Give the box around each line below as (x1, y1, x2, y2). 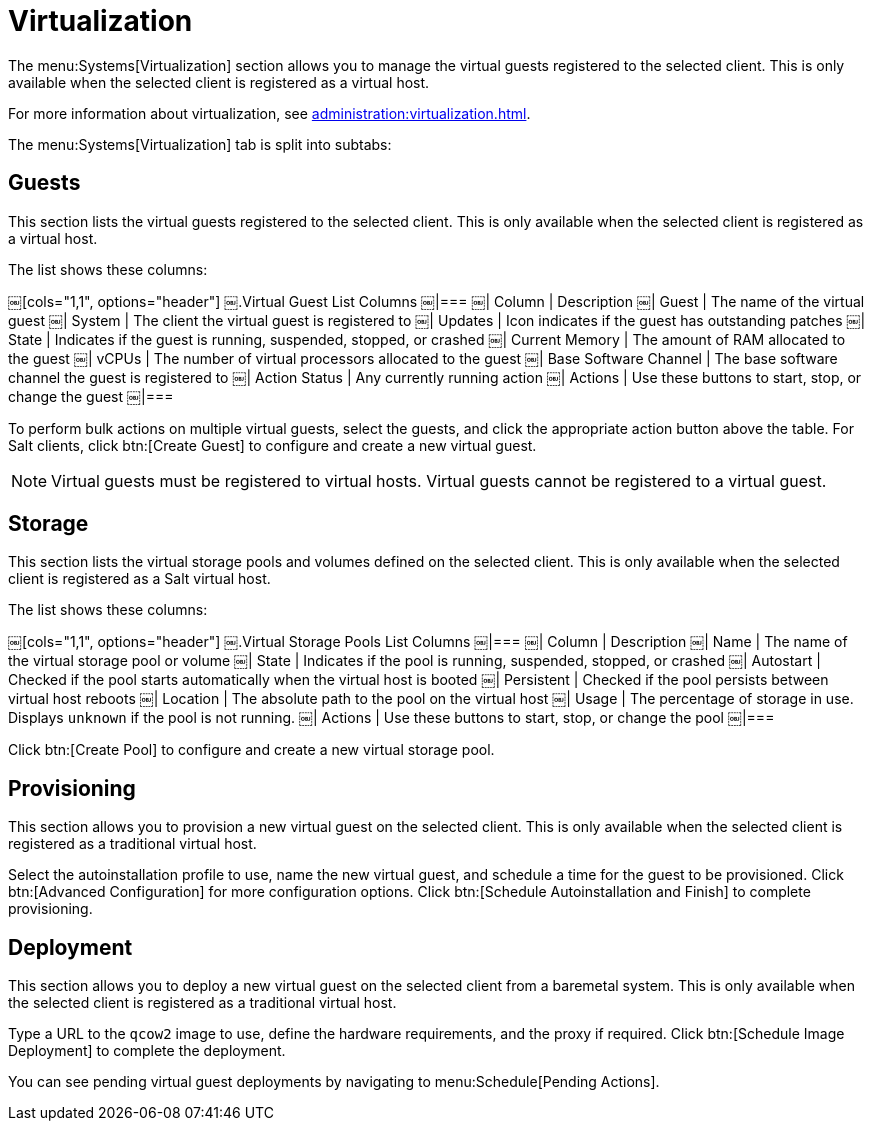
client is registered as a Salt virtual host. (8, 570, 271, 588)
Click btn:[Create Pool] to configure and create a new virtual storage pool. (8, 741, 495, 759)
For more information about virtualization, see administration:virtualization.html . (8, 104, 531, 122)
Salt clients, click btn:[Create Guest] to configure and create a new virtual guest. (8, 436, 537, 454)
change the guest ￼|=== (8, 387, 174, 405)
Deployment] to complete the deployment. (8, 1042, 286, 1060)
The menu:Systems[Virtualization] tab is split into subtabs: (8, 135, 392, 153)
